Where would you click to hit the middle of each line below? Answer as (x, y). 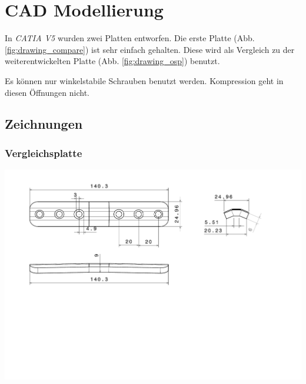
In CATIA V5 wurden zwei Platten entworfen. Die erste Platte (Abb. (130, 38)
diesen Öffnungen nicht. (47, 92)
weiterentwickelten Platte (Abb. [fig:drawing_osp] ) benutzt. (112, 61)
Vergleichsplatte (44, 153)
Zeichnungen (44, 124)
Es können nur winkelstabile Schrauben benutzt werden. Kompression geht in (144, 80)
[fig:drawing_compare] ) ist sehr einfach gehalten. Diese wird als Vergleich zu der (150, 49)
